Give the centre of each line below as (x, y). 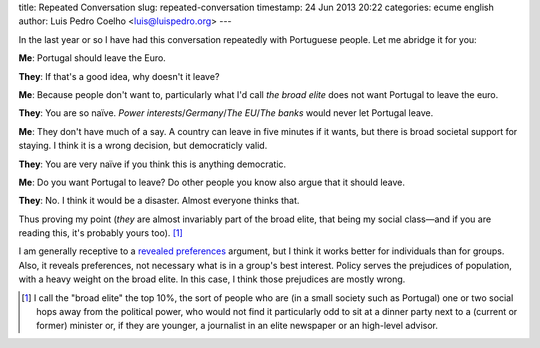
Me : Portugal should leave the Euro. (92, 58)
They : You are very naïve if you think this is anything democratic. (152, 164)
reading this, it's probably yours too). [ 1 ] (101, 233)
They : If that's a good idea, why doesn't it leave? (119, 76)
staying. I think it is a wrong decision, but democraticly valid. (143, 146)
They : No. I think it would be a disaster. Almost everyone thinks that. (159, 201)
